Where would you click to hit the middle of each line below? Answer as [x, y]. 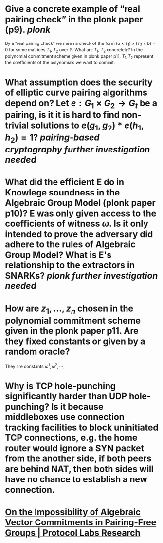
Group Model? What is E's [58, 255]
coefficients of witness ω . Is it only [77, 224]
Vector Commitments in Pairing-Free [81, 523]
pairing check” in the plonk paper [74, 19]
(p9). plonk [28, 30]
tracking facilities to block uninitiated [82, 427]
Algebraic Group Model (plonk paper [80, 203]
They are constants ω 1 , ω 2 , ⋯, [35, 366]
